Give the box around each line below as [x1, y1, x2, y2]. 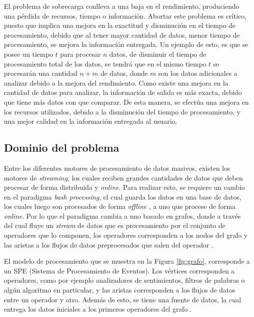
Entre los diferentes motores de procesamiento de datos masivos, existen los [4, 162, 231, 173]
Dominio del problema [4, 140, 119, 155]
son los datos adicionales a [158, 68, 237, 78]
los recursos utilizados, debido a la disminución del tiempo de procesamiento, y [4, 106, 241, 116]
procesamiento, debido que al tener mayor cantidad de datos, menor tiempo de [4, 29, 240, 40]
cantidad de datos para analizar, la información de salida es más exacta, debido [4, 87, 242, 97]
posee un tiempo [4, 48, 53, 59]
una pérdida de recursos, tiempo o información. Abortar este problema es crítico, [4, 10, 247, 21]
